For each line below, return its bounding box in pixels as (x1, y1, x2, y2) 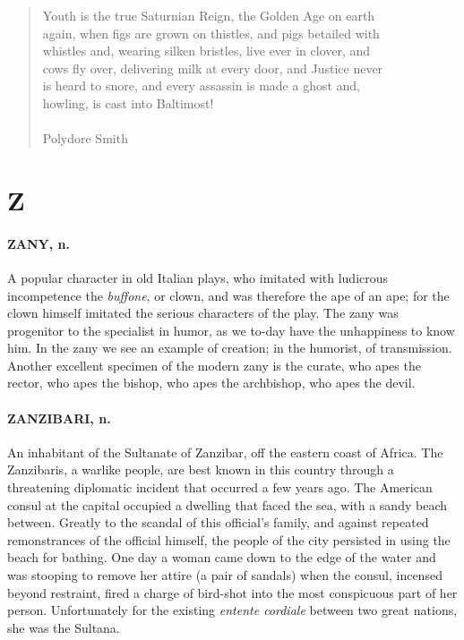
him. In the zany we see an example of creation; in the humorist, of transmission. (7, 338, 452, 357)
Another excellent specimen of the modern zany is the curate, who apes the (7, 355, 421, 374)
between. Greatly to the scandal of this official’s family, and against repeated (7, 513, 429, 532)
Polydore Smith (42, 129, 128, 148)
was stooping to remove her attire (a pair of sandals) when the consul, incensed (7, 566, 443, 585)
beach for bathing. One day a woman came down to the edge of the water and (7, 548, 436, 567)
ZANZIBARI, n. (7, 408, 111, 427)
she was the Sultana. (7, 618, 120, 636)
